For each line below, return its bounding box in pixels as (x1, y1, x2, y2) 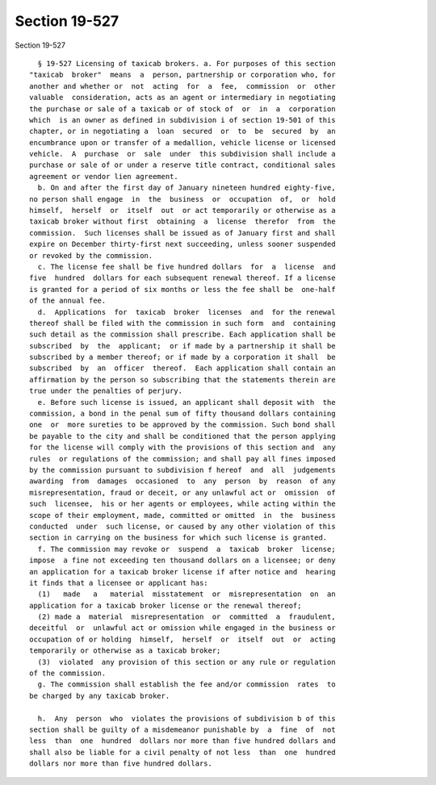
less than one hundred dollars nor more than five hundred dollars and (29, 737, 336, 745)
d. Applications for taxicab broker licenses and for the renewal (37, 307, 336, 316)
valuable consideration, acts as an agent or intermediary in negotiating (29, 93, 336, 102)
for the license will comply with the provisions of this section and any (29, 443, 336, 452)
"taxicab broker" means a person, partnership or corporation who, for (29, 70, 336, 80)
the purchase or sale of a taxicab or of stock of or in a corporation (29, 104, 336, 113)
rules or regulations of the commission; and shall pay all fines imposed (29, 454, 336, 463)
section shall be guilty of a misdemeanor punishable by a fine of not (29, 724, 336, 734)
